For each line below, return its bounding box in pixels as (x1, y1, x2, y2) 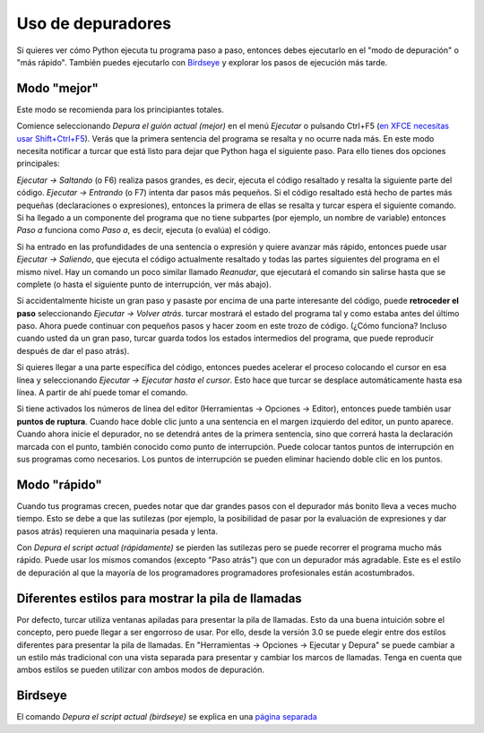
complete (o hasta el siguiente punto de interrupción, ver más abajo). (16, 279, 272, 289)
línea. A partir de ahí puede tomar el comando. (16, 387, 188, 398)
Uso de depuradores (16, 13, 172, 33)
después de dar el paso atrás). (16, 345, 130, 356)
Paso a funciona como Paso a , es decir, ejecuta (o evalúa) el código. (16, 225, 271, 236)
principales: (16, 158, 60, 169)
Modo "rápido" (16, 477, 102, 492)
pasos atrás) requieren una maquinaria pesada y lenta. (16, 525, 219, 537)
